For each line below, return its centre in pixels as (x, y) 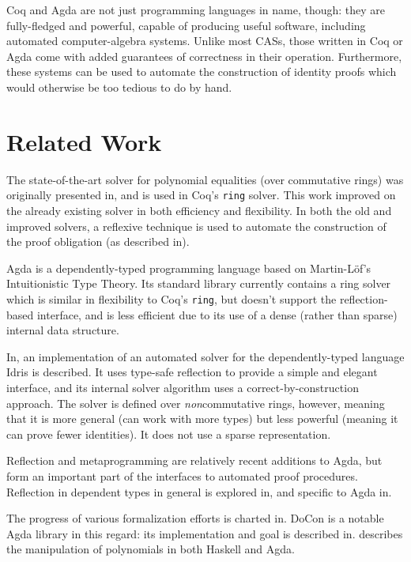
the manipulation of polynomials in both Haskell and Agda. (151, 549)
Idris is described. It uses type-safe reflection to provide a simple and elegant (192, 372)
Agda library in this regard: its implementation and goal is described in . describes (205, 533)
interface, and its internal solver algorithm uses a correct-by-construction (183, 387)
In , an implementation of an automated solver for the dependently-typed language (205, 356)
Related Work (84, 141)
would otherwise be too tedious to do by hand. (119, 87)
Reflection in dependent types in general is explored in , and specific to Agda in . (199, 491)
